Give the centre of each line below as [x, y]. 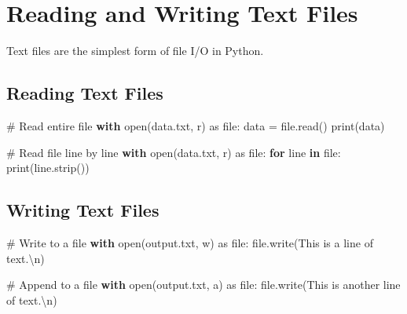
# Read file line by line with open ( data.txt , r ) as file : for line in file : [174, 152]
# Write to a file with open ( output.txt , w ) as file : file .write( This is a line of [190, 242]
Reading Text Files [85, 93]
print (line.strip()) [48, 168]
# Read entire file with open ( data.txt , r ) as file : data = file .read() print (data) [196, 125]
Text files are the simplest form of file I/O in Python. [135, 51]
